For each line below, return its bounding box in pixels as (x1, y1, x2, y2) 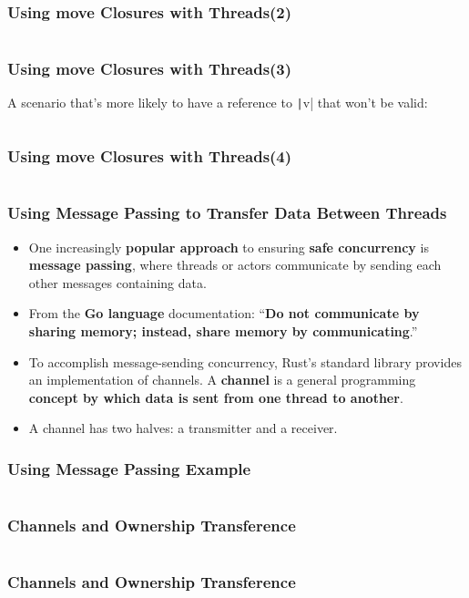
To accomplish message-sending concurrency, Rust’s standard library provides (28, 352, 462, 371)
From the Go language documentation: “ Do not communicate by (28, 304, 420, 323)
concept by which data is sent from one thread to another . (28, 387, 403, 407)
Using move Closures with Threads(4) (7, 145, 292, 168)
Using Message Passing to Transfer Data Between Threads (7, 201, 447, 224)
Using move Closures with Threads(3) (7, 57, 292, 80)
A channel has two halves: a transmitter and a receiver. (28, 418, 338, 438)
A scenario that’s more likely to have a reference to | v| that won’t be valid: (7, 93, 428, 112)
